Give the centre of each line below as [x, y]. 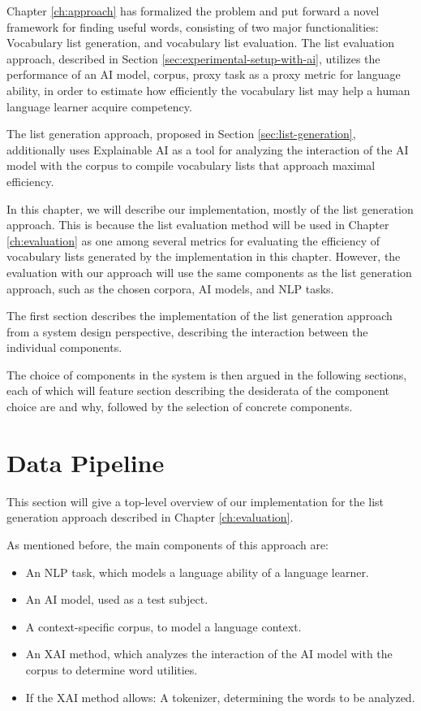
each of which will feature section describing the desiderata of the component [198, 390]
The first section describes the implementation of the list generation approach [200, 316]
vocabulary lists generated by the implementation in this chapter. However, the [204, 256]
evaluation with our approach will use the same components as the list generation [209, 272]
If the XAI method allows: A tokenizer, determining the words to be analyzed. [220, 697]
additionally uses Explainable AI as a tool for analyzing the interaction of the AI [208, 149]
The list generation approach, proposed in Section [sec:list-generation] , [181, 134]
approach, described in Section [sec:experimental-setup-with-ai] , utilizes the [193, 58]
